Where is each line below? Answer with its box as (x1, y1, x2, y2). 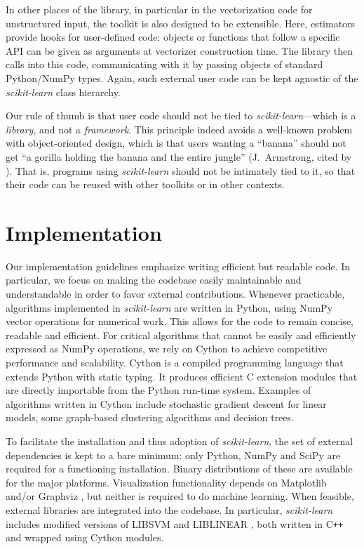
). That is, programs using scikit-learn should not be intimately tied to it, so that (6, 163, 356, 178)
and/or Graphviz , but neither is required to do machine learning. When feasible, (6, 489, 354, 503)
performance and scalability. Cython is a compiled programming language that (6, 355, 344, 369)
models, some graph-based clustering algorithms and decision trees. (6, 410, 294, 425)
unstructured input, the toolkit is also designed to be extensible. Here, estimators (6, 15, 356, 30)
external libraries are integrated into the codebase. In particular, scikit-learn (6, 502, 333, 517)
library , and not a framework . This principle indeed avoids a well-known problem (6, 121, 353, 136)
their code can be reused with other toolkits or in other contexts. (6, 177, 285, 192)
